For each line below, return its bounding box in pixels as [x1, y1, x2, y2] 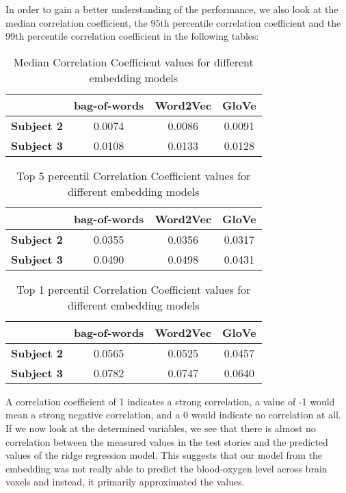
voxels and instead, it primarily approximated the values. [5, 475, 245, 489]
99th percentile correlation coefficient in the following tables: [5, 29, 259, 43]
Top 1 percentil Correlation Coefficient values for [16, 281, 251, 297]
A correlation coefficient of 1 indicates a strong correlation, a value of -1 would [5, 394, 335, 408]
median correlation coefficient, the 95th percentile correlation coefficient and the [5, 15, 341, 29]
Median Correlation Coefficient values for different [13, 53, 254, 70]
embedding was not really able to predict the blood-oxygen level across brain [5, 461, 328, 475]
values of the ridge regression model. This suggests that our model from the [5, 448, 323, 462]
